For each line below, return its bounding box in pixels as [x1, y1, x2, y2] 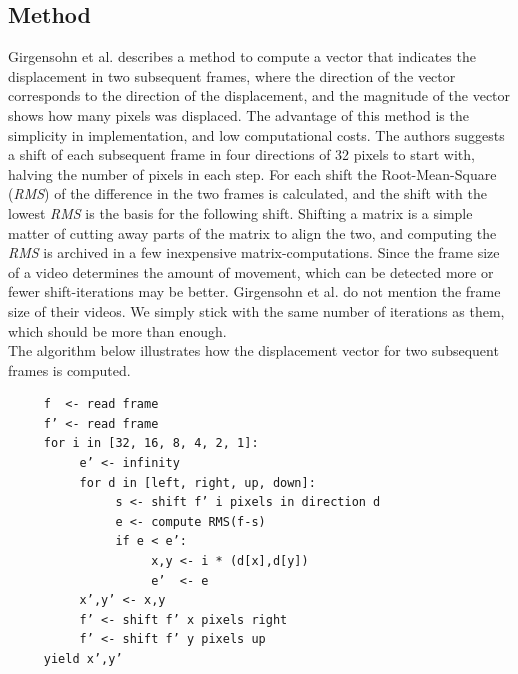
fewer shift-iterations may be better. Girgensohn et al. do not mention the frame [8, 281, 501, 302]
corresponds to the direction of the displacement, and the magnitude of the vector [8, 85, 511, 106]
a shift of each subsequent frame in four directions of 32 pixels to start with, [8, 144, 475, 165]
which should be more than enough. [8, 320, 227, 341]
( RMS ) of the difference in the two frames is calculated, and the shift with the [8, 183, 487, 204]
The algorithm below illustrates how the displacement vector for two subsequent [8, 340, 499, 361]
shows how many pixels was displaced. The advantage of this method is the [8, 104, 469, 125]
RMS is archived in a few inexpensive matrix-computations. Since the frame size [8, 242, 500, 263]
